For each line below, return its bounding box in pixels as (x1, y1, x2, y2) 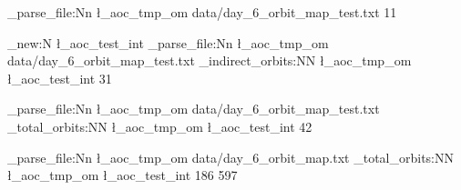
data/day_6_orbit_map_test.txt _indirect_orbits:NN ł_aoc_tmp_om (7, 51, 412, 70)
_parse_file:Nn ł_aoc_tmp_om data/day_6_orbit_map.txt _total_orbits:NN (7, 147, 454, 166)
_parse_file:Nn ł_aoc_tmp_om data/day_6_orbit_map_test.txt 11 (7, 3, 397, 21)
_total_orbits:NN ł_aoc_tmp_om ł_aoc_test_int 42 (7, 116, 312, 135)
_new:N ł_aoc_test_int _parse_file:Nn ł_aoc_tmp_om (7, 33, 329, 52)
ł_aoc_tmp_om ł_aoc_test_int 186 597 (7, 165, 238, 185)
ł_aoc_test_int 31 (7, 68, 112, 87)
